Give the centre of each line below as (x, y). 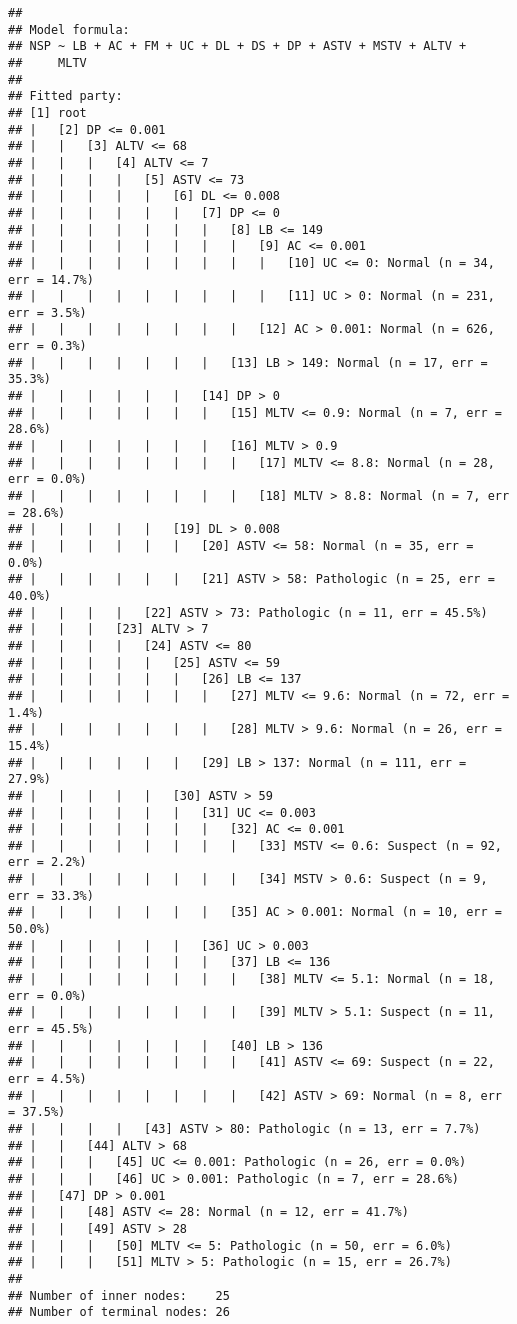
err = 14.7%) (51, 279)
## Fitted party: (65, 96)
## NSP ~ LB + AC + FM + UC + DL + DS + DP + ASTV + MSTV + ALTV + (237, 46)
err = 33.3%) (51, 895)
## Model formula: (69, 29)
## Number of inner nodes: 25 (119, 1295)
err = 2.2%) (47, 862)
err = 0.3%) (47, 346)
